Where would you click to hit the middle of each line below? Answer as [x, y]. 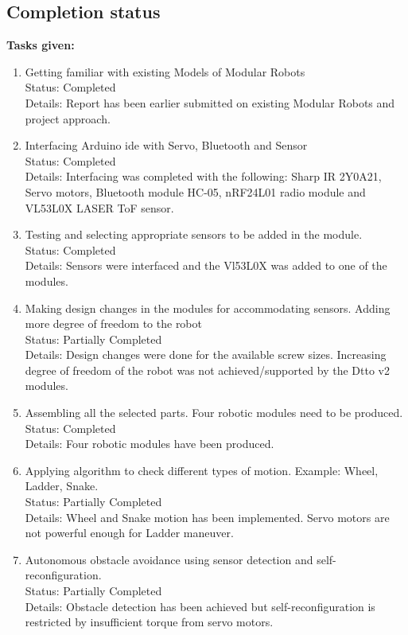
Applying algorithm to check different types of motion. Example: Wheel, [202, 470]
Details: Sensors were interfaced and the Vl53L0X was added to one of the [206, 265]
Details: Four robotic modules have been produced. [150, 444]
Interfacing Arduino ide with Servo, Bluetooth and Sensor [166, 145]
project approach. [68, 118]
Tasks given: [41, 45]
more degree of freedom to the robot [113, 323]
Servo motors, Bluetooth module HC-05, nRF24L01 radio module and [195, 191]
